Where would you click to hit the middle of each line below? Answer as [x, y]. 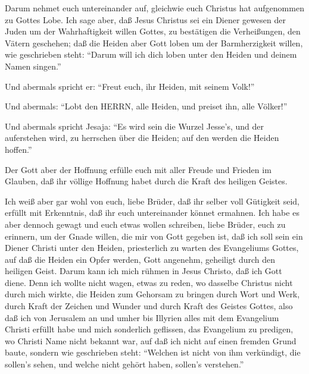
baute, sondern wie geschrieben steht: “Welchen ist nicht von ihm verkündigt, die [153, 352]
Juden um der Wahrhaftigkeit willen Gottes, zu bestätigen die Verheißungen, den [153, 31]
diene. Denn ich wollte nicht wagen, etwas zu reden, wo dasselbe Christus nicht [149, 282]
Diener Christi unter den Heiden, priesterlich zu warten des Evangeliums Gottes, [152, 248]
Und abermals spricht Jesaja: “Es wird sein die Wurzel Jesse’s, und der [134, 126]
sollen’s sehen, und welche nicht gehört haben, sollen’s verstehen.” [124, 364]
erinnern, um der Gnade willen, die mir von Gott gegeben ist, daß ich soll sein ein [154, 236]
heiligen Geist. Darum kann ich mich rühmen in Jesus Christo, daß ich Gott [143, 271]
